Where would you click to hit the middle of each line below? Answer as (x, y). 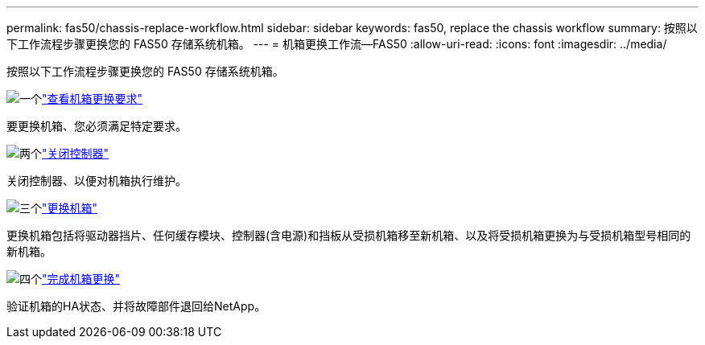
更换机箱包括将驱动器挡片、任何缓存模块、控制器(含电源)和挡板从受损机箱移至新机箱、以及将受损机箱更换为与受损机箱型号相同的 (349, 235)
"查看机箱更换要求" (93, 99)
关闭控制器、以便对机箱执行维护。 (97, 181)
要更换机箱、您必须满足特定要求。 (97, 126)
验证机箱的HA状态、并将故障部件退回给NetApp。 (136, 306)
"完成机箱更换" (81, 279)
